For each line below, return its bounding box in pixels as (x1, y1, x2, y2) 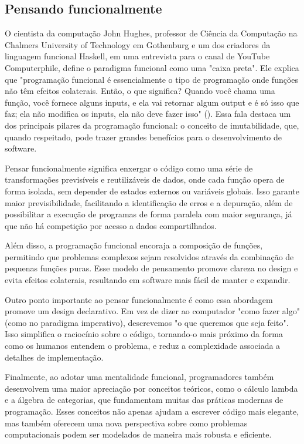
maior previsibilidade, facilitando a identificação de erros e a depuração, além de (5, 196, 293, 208)
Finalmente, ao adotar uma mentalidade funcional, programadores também (5, 371, 274, 383)
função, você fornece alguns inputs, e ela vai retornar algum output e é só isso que (5, 96, 299, 108)
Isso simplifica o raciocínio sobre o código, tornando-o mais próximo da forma (5, 328, 283, 340)
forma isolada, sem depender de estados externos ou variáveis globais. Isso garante (5, 184, 299, 197)
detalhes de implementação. (5, 351, 104, 363)
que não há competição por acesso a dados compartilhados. (5, 219, 217, 231)
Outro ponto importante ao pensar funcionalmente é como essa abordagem (5, 293, 273, 305)
